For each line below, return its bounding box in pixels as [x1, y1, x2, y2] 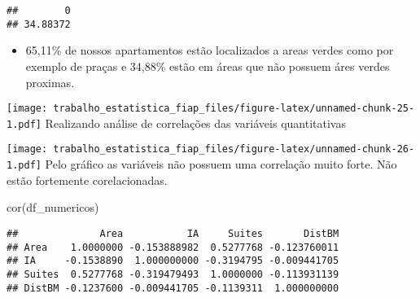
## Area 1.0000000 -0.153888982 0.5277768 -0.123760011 [7, 241, 339, 253]
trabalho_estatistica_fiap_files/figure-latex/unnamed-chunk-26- [53, 143, 415, 156]
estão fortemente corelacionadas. [7, 171, 168, 188]
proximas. [25, 73, 75, 90]
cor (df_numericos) [7, 199, 99, 216]
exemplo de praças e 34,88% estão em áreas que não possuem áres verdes [25, 57, 390, 74]
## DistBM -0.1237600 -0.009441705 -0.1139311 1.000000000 [7, 282, 339, 294]
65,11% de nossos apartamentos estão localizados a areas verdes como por [25, 42, 394, 59]
